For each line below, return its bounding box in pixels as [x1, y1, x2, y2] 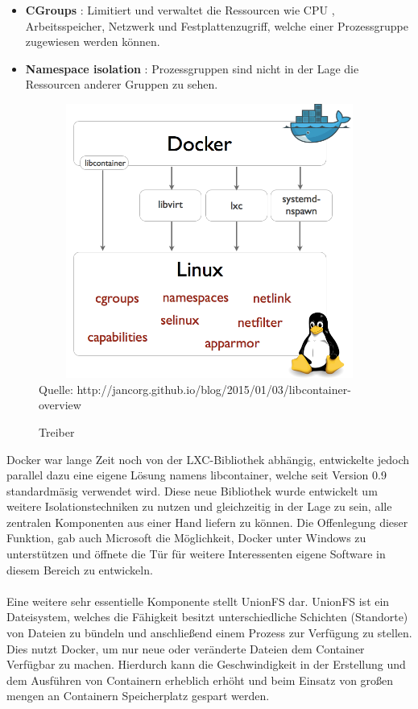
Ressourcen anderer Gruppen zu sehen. [25, 76, 218, 93]
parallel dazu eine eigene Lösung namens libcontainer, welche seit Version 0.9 [6, 466, 387, 483]
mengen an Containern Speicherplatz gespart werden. [6, 687, 270, 704]
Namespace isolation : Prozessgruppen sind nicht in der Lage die [25, 60, 359, 77]
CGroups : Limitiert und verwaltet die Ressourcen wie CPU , [25, 2, 335, 18]
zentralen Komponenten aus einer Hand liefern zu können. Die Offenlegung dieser [6, 513, 408, 530]
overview [39, 396, 81, 413]
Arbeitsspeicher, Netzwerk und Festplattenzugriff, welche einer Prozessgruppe [25, 17, 408, 34]
